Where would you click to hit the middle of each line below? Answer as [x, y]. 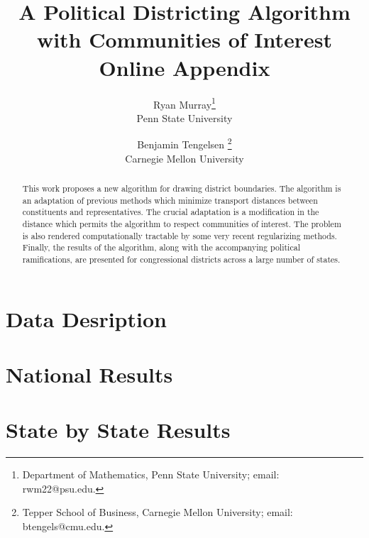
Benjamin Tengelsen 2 [184, 143]
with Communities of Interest [184, 39]
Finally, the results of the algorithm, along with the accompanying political [161, 247]
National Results [89, 374]
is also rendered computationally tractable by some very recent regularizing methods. [180, 235]
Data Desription [86, 318]
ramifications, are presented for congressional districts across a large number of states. [181, 259]
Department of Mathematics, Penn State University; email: [151, 474]
